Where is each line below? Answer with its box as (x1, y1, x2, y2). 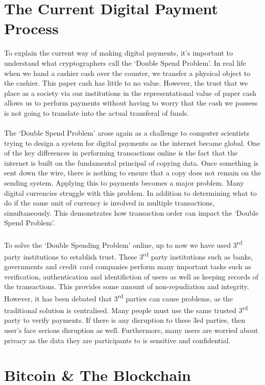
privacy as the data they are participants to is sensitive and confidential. (4, 335, 231, 345)
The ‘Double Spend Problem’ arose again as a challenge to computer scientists (4, 127, 249, 138)
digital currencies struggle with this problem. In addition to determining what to (4, 187, 257, 198)
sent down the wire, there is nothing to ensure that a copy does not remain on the (4, 167, 261, 178)
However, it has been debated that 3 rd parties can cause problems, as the (4, 291, 233, 303)
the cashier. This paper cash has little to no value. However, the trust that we (4, 78, 248, 88)
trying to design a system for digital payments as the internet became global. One (4, 137, 260, 148)
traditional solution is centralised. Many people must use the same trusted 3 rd (4, 303, 248, 315)
